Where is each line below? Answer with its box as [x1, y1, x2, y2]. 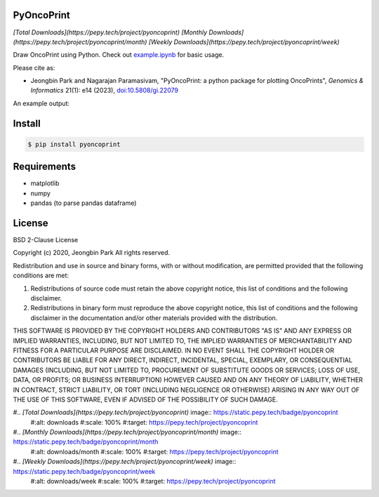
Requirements [13, 161, 77, 173]
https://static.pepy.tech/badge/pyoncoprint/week [13, 467, 156, 475]
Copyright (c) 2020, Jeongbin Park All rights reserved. [13, 249, 171, 257]
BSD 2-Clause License [13, 236, 79, 244]
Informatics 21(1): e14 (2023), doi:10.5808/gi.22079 [30, 86, 179, 95]
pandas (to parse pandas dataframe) [30, 199, 137, 207]
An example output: [13, 99, 70, 107]
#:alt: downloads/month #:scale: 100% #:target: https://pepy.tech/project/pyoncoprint [30, 447, 279, 456]
